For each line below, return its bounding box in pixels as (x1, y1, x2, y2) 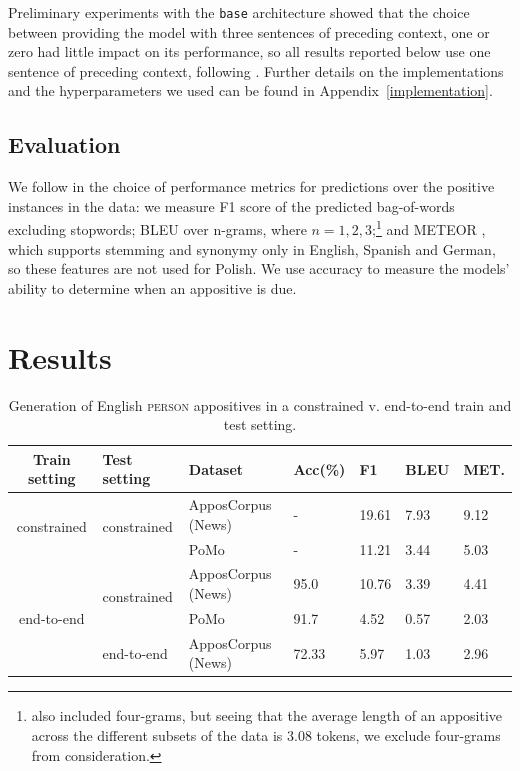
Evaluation (8, 129, 121, 160)
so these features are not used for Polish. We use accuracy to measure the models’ (8, 258, 510, 279)
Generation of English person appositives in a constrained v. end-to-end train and (8, 394, 512, 415)
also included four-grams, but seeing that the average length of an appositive (31, 705, 503, 726)
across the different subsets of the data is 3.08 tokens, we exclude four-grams (31, 725, 501, 746)
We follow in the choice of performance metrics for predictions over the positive (8, 176, 495, 197)
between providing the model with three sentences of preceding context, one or (8, 21, 490, 42)
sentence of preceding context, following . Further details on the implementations (8, 60, 504, 81)
